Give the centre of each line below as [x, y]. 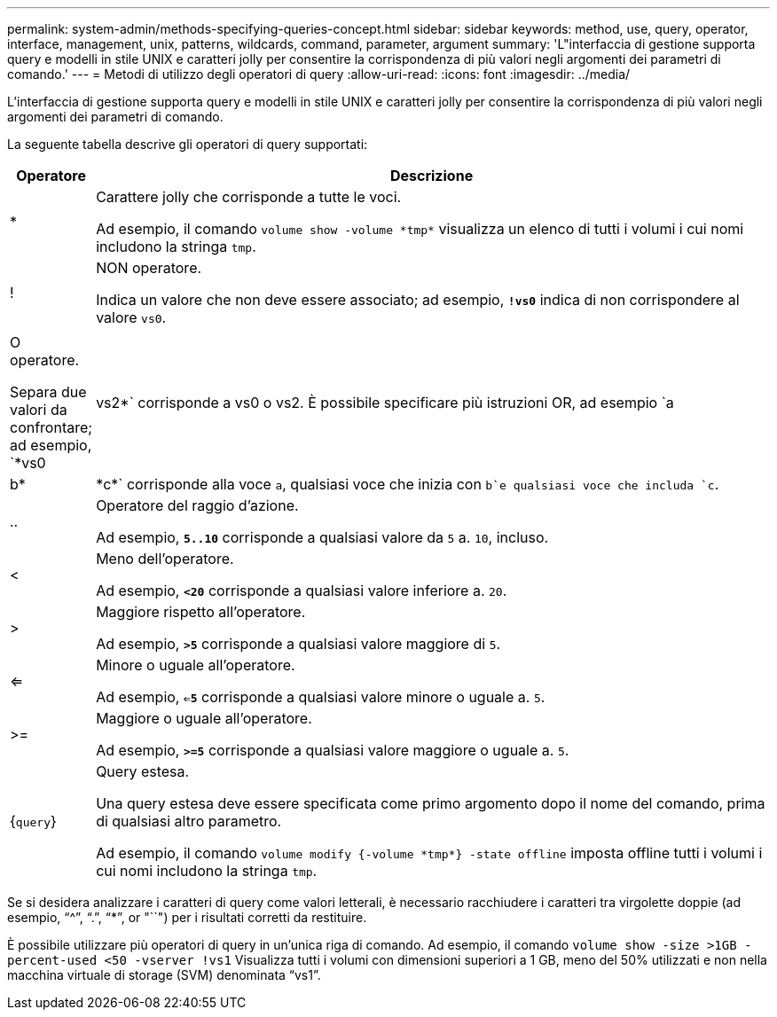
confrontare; [51, 427]
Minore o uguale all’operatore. [196, 665]
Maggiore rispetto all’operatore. [201, 612]
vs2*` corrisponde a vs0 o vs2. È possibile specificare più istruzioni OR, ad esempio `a [385, 403]
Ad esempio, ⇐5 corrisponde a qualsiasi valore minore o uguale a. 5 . [321, 697]
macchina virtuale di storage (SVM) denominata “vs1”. [164, 975]
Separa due [48, 392]
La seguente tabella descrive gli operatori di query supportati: [188, 144]
